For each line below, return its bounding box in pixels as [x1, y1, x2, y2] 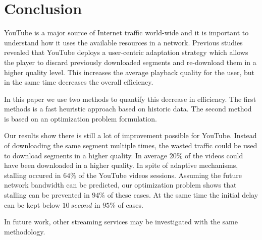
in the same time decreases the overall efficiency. [4, 77, 153, 87]
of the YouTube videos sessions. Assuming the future [78, 169, 242, 180]
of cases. [118, 199, 143, 210]
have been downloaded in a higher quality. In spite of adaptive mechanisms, [4, 160, 238, 170]
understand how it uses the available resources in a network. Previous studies [4, 37, 243, 47]
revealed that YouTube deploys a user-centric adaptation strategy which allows [4, 47, 248, 57]
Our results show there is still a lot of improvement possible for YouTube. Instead [4, 130, 257, 141]
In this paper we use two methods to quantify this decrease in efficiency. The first [4, 93, 256, 104]
